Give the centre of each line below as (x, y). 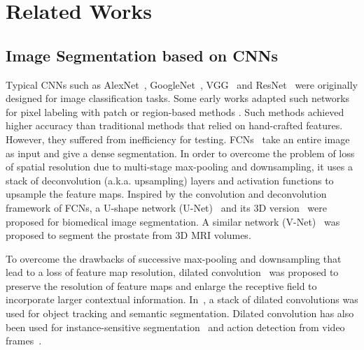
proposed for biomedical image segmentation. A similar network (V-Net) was (173, 221)
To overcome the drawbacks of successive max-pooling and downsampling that (174, 258)
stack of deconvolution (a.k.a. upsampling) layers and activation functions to (170, 180)
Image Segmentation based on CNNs (142, 55)
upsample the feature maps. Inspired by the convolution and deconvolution (166, 194)
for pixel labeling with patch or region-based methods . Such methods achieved (175, 111)
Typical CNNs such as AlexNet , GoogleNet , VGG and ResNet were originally (182, 84)
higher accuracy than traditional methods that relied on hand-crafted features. (174, 125)
